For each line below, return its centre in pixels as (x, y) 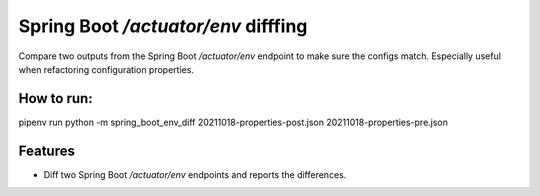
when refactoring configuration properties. (106, 69)
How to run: (56, 98)
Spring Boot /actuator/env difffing (163, 26)
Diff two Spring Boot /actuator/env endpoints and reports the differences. (195, 174)
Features (46, 150)
